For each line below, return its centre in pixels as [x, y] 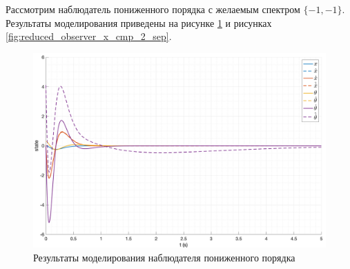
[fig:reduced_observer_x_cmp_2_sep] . [89, 36]
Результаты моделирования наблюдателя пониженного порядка [164, 257]
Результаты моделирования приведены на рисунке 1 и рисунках [139, 22]
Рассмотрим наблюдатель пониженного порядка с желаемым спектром [153, 9]
